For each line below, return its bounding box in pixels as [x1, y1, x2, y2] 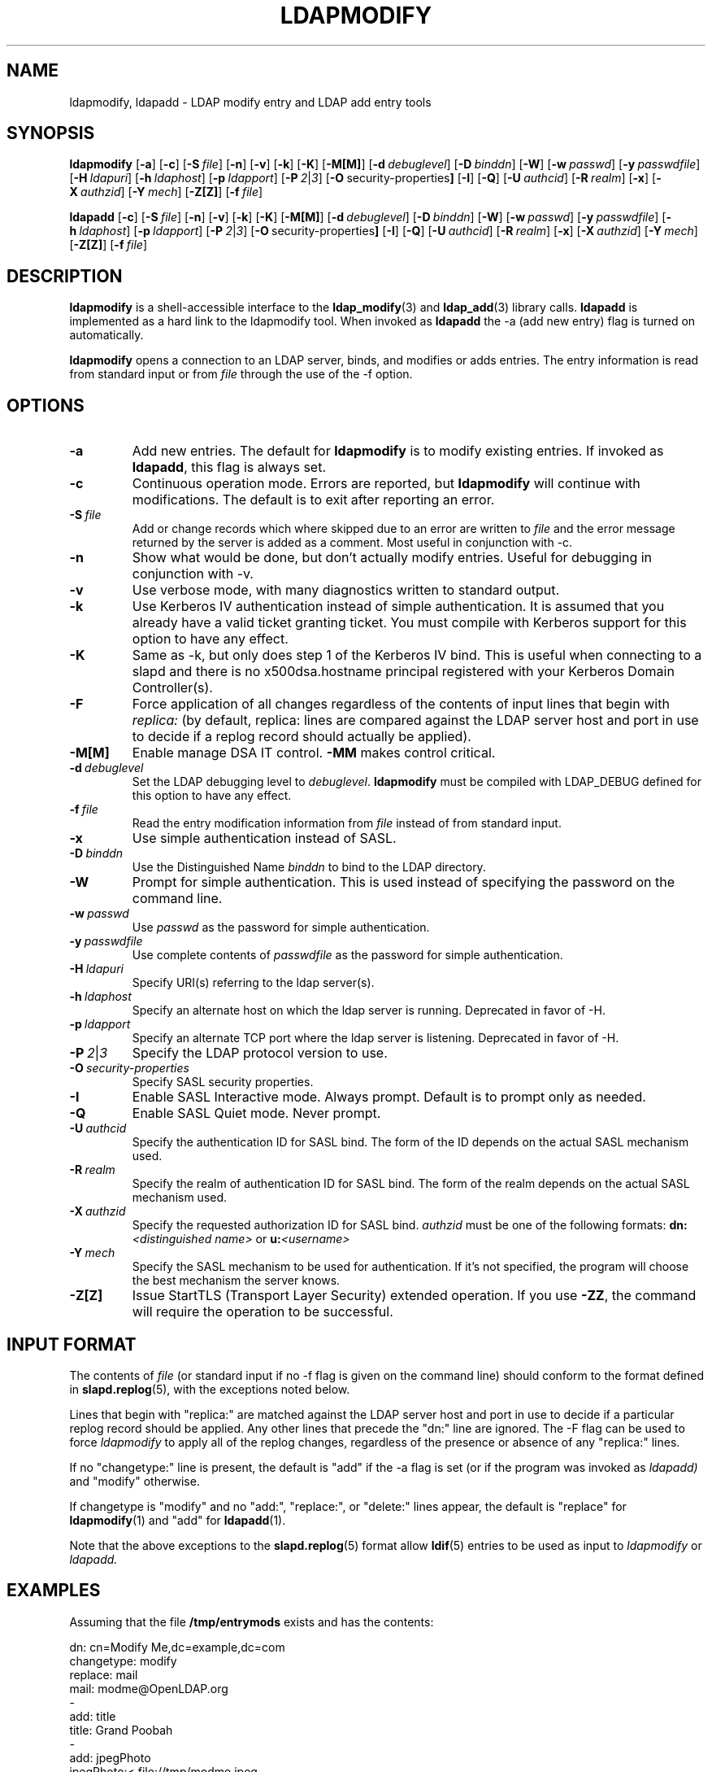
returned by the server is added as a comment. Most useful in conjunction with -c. [132, 535, 573, 550]
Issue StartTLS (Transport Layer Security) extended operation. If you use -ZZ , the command [132, 1287, 697, 1304]
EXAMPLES [7, 1580, 101, 1601]
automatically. [69, 328, 144, 343]
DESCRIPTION [7, 265, 123, 286]
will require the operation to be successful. [132, 1303, 393, 1320]
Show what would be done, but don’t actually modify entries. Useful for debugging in [132, 549, 653, 566]
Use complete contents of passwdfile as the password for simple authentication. [132, 948, 563, 962]
